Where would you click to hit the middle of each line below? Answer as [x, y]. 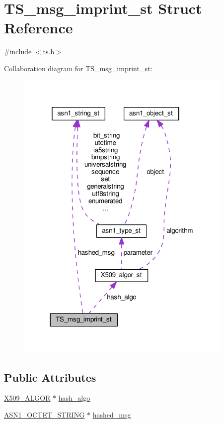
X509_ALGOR [27, 398]
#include [18, 52]
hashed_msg [112, 415]
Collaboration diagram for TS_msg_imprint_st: [78, 68]
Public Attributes [50, 377]
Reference [38, 28]
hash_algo [74, 398]
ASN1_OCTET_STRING [44, 415]
